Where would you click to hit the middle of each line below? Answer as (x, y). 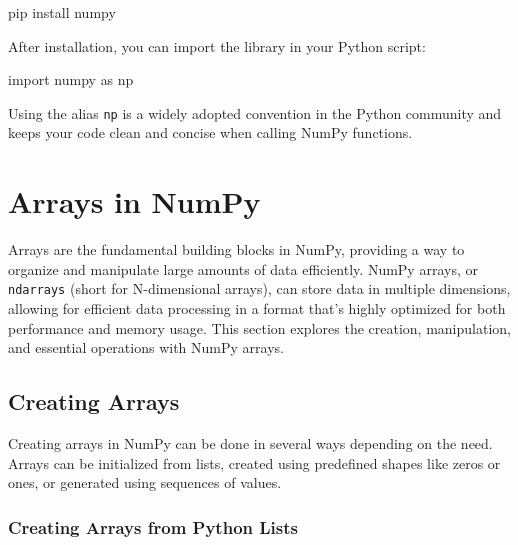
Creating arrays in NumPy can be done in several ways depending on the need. (250, 442)
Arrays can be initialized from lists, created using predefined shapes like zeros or (254, 462)
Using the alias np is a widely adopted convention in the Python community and (255, 112)
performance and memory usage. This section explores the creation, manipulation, (259, 327)
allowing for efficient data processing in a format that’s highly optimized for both (257, 308)
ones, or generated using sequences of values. (145, 482)
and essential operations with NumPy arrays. (146, 347)
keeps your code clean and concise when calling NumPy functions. (210, 132)
